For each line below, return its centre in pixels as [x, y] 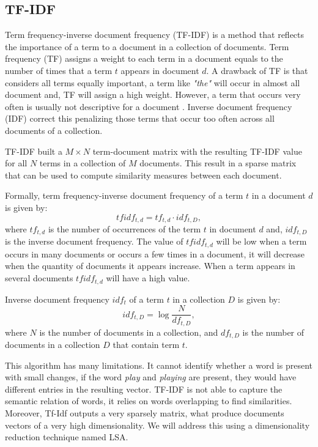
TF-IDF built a [34, 151]
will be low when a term [261, 241]
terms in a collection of [83, 163]
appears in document [160, 70]
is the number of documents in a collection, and [129, 332]
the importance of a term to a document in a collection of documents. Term [147, 46]
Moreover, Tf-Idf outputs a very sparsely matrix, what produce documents [145, 413]
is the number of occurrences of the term [124, 228]
